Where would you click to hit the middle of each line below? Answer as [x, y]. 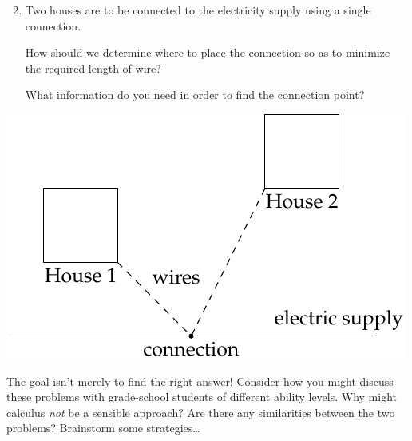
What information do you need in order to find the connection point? [195, 95]
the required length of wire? [93, 68]
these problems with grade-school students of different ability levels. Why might [202, 397]
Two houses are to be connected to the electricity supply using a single [198, 10]
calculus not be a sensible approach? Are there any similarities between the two [201, 412]
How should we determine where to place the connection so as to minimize [208, 52]
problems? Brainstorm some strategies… [103, 428]
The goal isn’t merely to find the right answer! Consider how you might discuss [200, 381]
